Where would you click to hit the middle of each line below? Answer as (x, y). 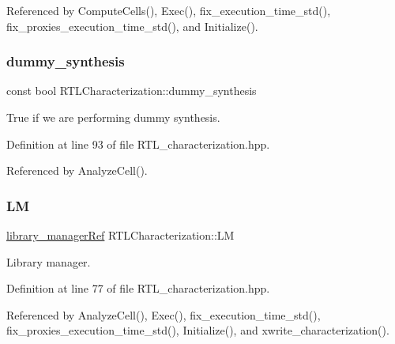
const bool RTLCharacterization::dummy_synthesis (132, 91)
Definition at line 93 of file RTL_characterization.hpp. (138, 144)
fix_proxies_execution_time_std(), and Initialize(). (132, 26)
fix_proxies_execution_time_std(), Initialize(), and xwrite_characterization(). (198, 330)
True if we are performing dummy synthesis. (113, 117)
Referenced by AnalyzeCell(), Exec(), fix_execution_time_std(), (164, 314)
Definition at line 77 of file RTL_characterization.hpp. (138, 288)
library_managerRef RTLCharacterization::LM (120, 235)
